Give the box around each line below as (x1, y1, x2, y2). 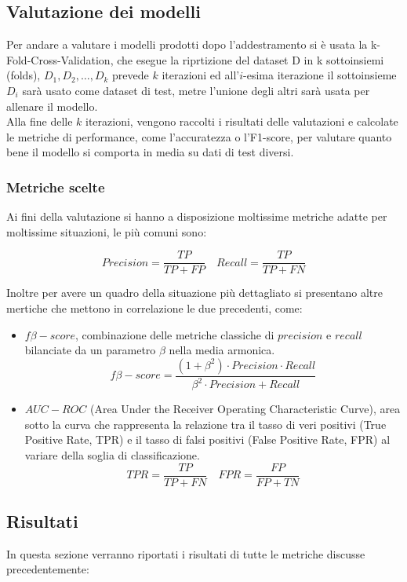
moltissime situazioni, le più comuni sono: (6, 223, 207, 240)
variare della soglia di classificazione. (24, 446, 200, 463)
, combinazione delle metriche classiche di (75, 326, 274, 342)
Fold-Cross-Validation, (6, 51, 114, 68)
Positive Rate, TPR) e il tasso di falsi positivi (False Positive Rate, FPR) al (24, 431, 391, 448)
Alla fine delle (6, 113, 73, 130)
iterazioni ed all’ (162, 67, 240, 83)
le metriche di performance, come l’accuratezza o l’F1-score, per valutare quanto (6, 128, 392, 145)
